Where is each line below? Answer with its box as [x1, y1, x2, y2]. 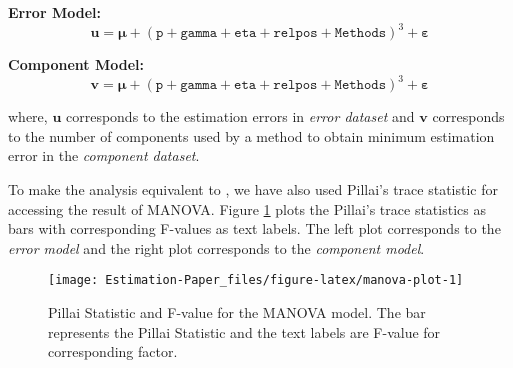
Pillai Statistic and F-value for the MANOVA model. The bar [48, 302, 426, 322]
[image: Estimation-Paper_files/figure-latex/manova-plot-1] [48, 273, 464, 288]
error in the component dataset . [8, 145, 200, 166]
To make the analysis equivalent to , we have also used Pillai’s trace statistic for [8, 178, 498, 199]
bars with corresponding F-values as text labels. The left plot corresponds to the [8, 218, 501, 239]
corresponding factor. [48, 341, 178, 362]
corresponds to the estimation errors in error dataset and [65, 106, 415, 127]
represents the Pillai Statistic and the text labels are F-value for [48, 321, 441, 342]
